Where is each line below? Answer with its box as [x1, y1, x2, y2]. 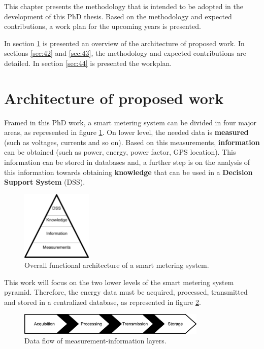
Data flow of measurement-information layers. [24, 335, 167, 346]
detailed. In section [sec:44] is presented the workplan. [4, 57, 172, 68]
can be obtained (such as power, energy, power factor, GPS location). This [4, 147, 236, 157]
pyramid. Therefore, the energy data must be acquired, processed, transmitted [4, 287, 248, 297]
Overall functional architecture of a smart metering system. [24, 260, 209, 270]
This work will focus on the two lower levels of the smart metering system [4, 276, 234, 287]
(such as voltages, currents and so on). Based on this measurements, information [4, 136, 260, 147]
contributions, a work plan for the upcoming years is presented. [4, 21, 201, 31]
